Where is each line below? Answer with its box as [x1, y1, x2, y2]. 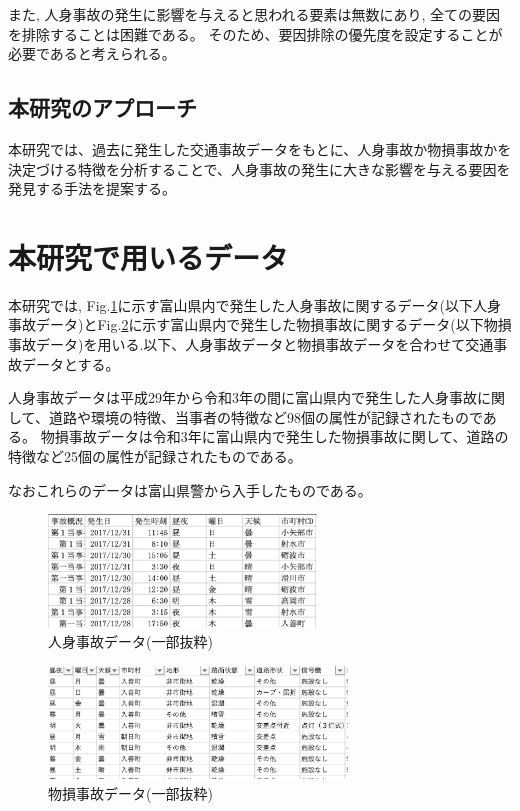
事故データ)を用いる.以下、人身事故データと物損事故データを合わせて [8, 334, 466, 355]
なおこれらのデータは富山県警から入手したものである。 [8, 479, 372, 500]
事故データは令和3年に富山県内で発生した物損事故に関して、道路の [68, 426, 509, 447]
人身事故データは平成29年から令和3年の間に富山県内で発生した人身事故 [8, 387, 477, 408]
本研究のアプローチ [8, 92, 197, 123]
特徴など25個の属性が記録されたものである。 [8, 446, 302, 467]
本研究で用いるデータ [8, 236, 289, 277]
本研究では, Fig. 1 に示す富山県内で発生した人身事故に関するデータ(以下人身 [8, 294, 501, 315]
